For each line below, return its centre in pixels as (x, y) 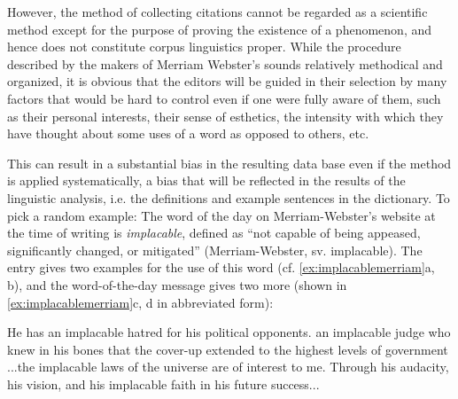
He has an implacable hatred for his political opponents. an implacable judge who (229, 332)
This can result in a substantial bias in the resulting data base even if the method (229, 163)
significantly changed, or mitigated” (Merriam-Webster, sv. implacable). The (215, 250)
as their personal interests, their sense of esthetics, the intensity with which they (225, 116)
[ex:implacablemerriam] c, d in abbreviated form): (140, 302)
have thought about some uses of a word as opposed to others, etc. (188, 133)
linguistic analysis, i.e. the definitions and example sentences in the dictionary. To (229, 197)
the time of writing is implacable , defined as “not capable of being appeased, (214, 233)
